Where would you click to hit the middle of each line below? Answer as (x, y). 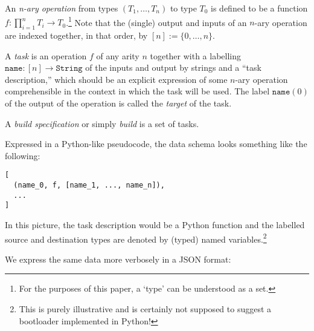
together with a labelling (196, 55)
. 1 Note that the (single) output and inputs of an (156, 21)
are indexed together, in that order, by (76, 35)
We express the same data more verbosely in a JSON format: (118, 259)
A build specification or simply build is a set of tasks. (102, 123)
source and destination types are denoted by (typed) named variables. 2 (136, 238)
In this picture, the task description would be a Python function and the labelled (155, 225)
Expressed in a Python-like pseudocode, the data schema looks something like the (156, 144)
